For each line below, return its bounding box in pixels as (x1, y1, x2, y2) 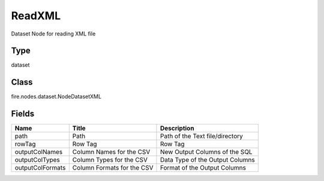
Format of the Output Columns (160, 164, 246, 172)
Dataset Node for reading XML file (11, 30, 96, 37)
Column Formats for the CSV (72, 164, 154, 172)
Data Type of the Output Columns (160, 156, 255, 164)
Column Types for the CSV (72, 156, 148, 164)
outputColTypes (14, 156, 60, 164)
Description (160, 124, 194, 132)
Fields (11, 109, 35, 119)
